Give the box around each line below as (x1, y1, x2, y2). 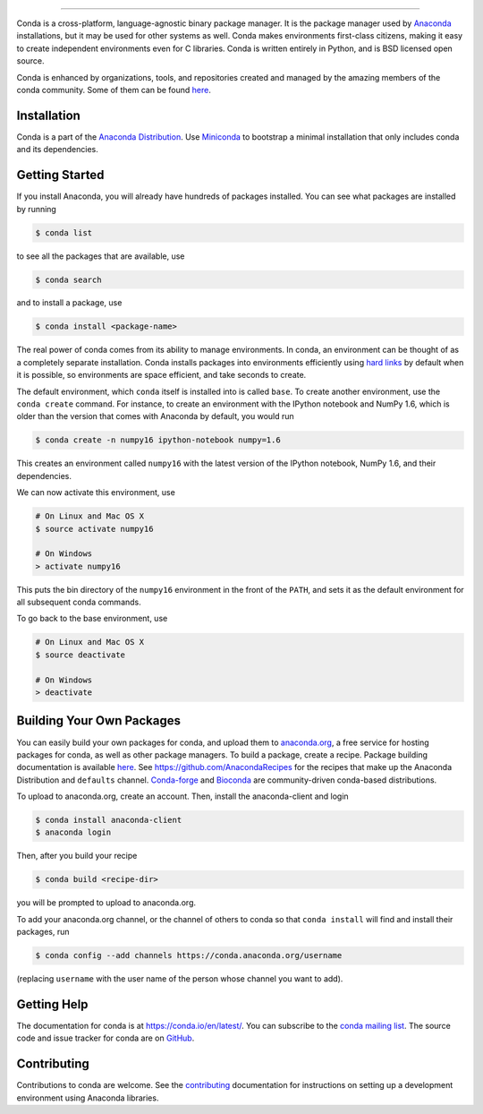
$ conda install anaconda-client (35, 815, 182, 826)
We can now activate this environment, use (16, 487, 176, 498)
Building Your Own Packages (16, 713, 182, 729)
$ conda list (35, 227, 93, 237)
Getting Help (16, 997, 89, 1012)
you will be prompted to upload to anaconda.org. (16, 897, 197, 908)
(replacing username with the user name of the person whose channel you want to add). (16, 973, 343, 984)
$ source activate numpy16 (35, 524, 154, 534)
